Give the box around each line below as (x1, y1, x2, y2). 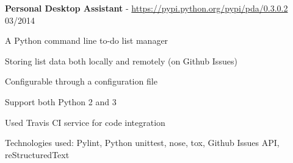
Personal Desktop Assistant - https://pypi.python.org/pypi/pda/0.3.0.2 (5, 2, 288, 14)
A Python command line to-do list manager (5, 34, 168, 47)
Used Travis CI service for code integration (5, 116, 165, 128)
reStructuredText (5, 148, 70, 161)
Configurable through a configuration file (5, 75, 157, 88)
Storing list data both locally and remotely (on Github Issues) (5, 54, 237, 67)
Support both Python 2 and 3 (5, 95, 117, 108)
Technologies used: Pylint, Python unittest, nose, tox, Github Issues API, (5, 136, 280, 149)
